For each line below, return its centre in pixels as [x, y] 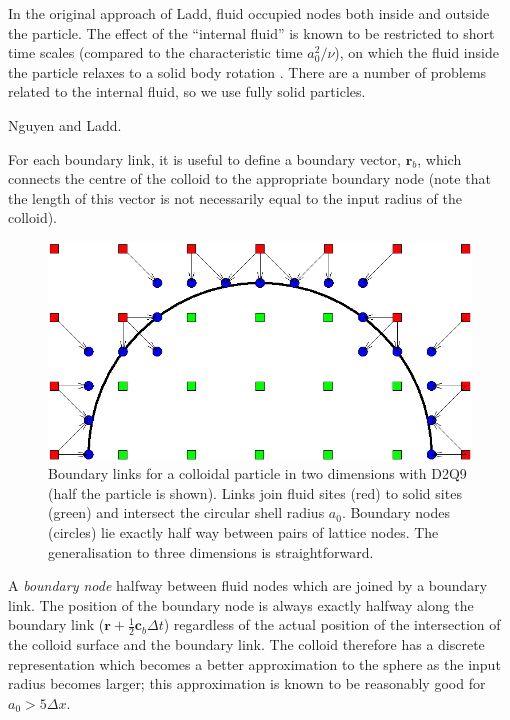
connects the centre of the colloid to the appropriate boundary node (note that [249, 178]
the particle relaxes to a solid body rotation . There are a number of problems [247, 71]
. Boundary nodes [395, 512]
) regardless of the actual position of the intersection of [332, 624]
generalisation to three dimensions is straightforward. [211, 551]
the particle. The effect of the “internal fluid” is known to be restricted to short [251, 32]
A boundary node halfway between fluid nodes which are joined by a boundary [248, 585]
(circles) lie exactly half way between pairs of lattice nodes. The [243, 532]
